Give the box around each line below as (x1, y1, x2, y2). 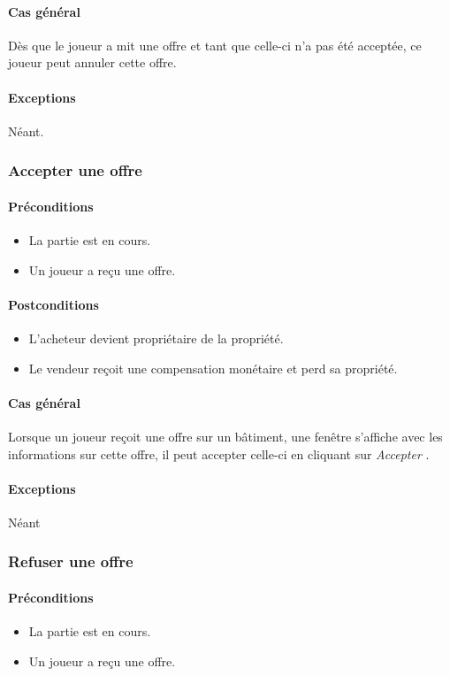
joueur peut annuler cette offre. (8, 53, 177, 72)
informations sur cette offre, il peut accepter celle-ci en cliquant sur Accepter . (8, 444, 430, 463)
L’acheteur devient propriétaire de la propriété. (28, 329, 284, 347)
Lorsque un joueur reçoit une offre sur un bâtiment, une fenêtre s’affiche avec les (8, 426, 443, 445)
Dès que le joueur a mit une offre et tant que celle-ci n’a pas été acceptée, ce (8, 35, 422, 54)
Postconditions (8, 295, 99, 313)
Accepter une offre (8, 159, 142, 181)
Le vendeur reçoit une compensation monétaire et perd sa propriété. (28, 358, 398, 377)
